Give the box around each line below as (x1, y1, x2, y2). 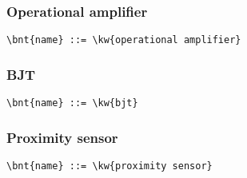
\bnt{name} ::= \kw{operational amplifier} (6, 34, 241, 46)
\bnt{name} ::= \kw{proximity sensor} (6, 160, 213, 172)
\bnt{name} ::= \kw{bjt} (6, 97, 138, 109)
